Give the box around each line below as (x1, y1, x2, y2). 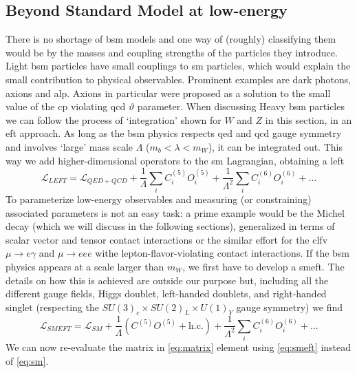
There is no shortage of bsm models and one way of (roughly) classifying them (6, 32, 336, 46)
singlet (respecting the (6, 299, 99, 314)
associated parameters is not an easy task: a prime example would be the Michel (6, 205, 345, 220)
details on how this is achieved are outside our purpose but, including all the (6, 273, 329, 287)
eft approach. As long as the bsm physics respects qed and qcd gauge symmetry (6, 126, 342, 140)
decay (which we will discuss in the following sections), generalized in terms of (6, 219, 335, 233)
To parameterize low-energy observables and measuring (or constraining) (6, 191, 312, 206)
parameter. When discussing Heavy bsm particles (137, 99, 345, 114)
